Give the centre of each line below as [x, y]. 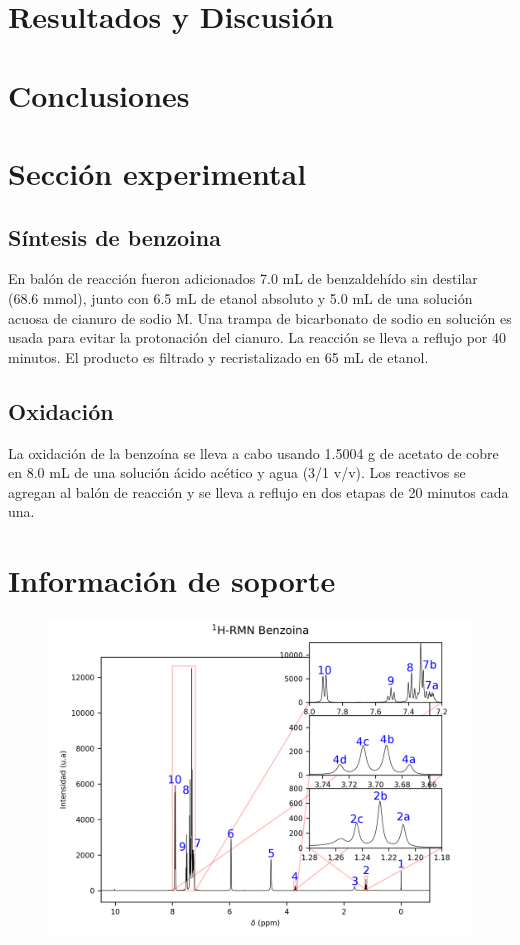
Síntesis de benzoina [114, 236]
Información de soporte [172, 580]
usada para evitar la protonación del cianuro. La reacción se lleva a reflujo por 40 [257, 337]
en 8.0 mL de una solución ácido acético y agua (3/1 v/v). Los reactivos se [237, 472]
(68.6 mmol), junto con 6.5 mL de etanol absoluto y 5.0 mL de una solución [240, 297]
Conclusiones [99, 94]
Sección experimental [157, 172]
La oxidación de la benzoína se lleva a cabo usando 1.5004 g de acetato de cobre [253, 452]
